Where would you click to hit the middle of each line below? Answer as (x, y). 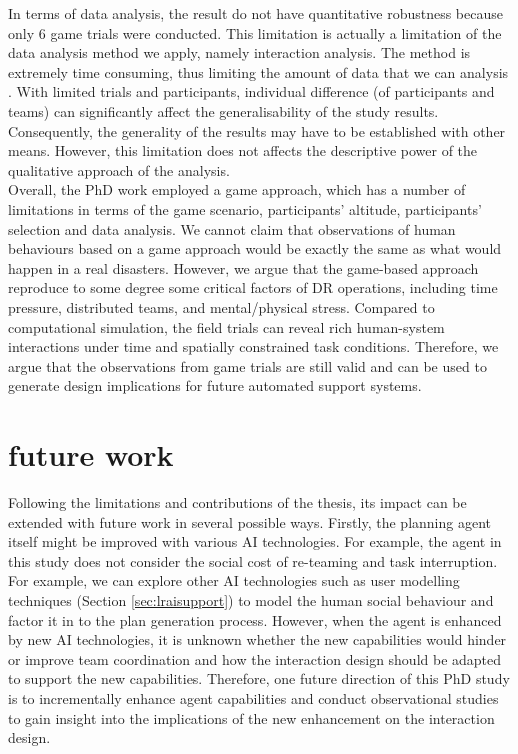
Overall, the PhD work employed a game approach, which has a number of (237, 189)
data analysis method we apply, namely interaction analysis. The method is (239, 52)
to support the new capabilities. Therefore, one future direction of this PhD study (259, 678)
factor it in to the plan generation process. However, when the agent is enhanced (255, 619)
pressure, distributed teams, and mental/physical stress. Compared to (221, 306)
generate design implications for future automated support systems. (215, 385)
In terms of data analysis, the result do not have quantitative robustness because (255, 13)
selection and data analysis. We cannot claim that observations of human (232, 228)
